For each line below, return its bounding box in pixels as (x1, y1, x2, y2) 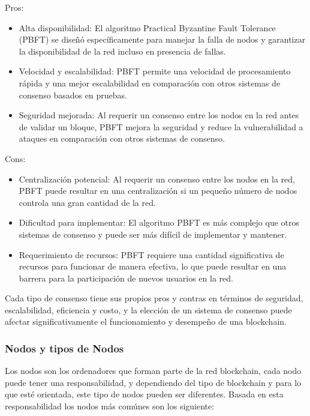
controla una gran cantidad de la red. (19, 196, 156, 208)
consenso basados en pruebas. (19, 88, 127, 101)
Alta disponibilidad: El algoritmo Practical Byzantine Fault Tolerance (19, 21, 276, 34)
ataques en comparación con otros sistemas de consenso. (19, 132, 225, 145)
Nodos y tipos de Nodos (5, 340, 124, 355)
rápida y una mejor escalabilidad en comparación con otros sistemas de (19, 76, 281, 89)
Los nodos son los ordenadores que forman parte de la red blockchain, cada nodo (5, 364, 302, 377)
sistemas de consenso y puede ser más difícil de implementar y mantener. (19, 228, 287, 240)
